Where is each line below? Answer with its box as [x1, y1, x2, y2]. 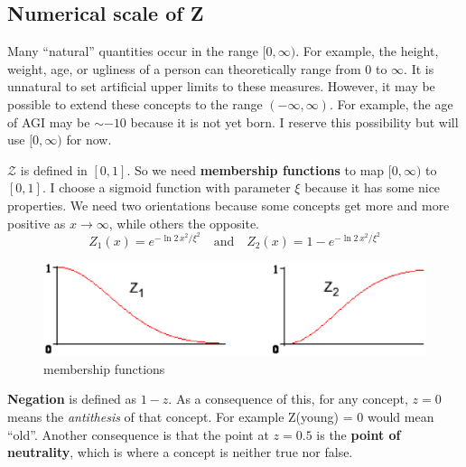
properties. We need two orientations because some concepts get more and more [7, 195, 450, 214]
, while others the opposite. [108, 213, 259, 232]
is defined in [20, 160, 88, 179]
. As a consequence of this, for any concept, [168, 389, 408, 408]
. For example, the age [329, 94, 453, 113]
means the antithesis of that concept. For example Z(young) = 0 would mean [7, 406, 434, 425]
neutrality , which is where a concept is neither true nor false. [7, 443, 353, 462]
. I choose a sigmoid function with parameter [42, 178, 291, 197]
